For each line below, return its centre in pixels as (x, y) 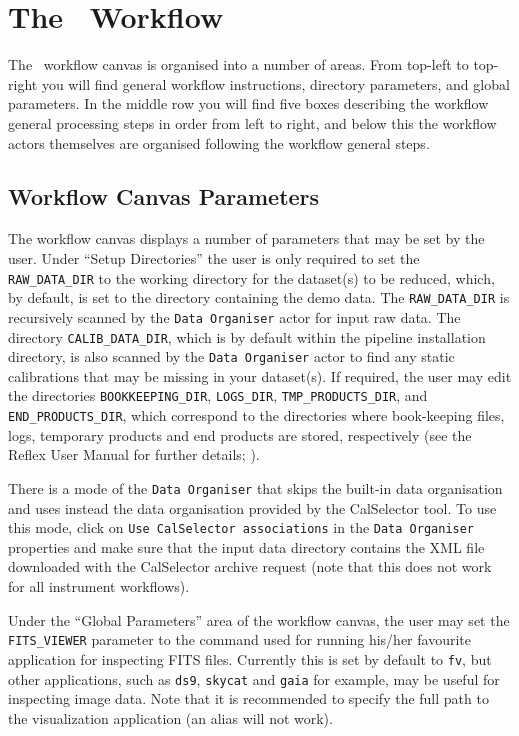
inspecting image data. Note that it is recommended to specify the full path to (248, 698)
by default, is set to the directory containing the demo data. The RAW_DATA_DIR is (259, 297)
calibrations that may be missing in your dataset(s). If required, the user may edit (260, 375)
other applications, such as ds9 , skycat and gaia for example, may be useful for (254, 678)
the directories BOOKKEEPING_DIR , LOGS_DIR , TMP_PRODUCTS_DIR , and (218, 395)
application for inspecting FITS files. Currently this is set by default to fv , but (250, 658)
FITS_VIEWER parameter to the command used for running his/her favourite (239, 639)
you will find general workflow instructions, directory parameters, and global (275, 83)
